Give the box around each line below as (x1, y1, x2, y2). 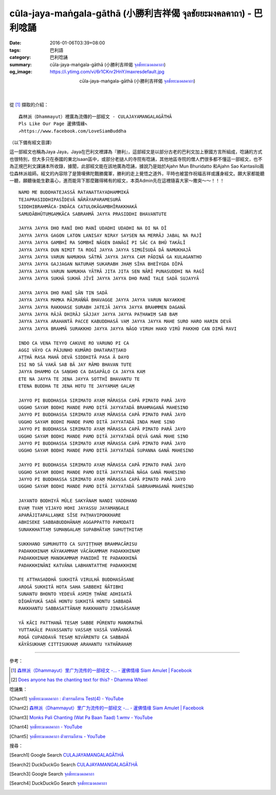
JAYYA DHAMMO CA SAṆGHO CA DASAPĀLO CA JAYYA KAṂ (18, 369, 146, 375)
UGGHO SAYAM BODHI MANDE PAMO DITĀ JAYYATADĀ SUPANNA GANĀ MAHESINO (18, 447, 194, 454)
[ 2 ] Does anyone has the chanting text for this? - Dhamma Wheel (11, 677, 148, 683)
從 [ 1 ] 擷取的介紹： (9, 101, 49, 108)
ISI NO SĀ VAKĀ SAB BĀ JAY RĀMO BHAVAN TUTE (18, 361, 132, 368)
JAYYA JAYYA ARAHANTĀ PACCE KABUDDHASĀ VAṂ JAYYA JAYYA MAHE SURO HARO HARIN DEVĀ (18, 318, 232, 324)
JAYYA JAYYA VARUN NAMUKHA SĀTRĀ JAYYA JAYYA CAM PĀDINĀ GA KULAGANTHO (18, 254, 202, 260)
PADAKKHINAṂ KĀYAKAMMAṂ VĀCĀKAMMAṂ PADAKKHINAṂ (18, 548, 140, 554)
